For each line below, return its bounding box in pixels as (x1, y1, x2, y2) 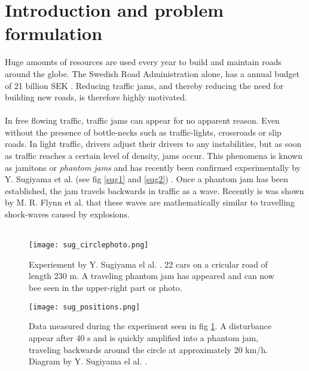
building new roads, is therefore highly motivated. (5, 91, 187, 103)
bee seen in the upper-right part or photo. (29, 281, 182, 294)
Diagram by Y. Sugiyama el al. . (29, 355, 147, 367)
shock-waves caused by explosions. (5, 208, 130, 220)
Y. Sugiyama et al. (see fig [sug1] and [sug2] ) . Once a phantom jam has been (5, 173, 288, 185)
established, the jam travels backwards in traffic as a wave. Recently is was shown (5, 184, 304, 197)
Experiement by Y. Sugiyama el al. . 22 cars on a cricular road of (29, 257, 268, 270)
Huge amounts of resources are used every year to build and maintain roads (5, 56, 282, 68)
